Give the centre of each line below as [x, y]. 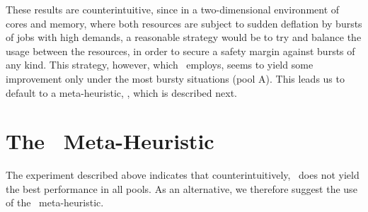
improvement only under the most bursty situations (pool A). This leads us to [175, 78]
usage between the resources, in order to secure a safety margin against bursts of [180, 51]
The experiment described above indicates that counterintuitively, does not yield [183, 175]
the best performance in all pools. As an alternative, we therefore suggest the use [182, 188]
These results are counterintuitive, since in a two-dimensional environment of [173, 9]
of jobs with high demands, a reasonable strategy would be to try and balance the [184, 37]
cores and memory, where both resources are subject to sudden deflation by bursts [184, 23]
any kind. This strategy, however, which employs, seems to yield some [160, 65]
